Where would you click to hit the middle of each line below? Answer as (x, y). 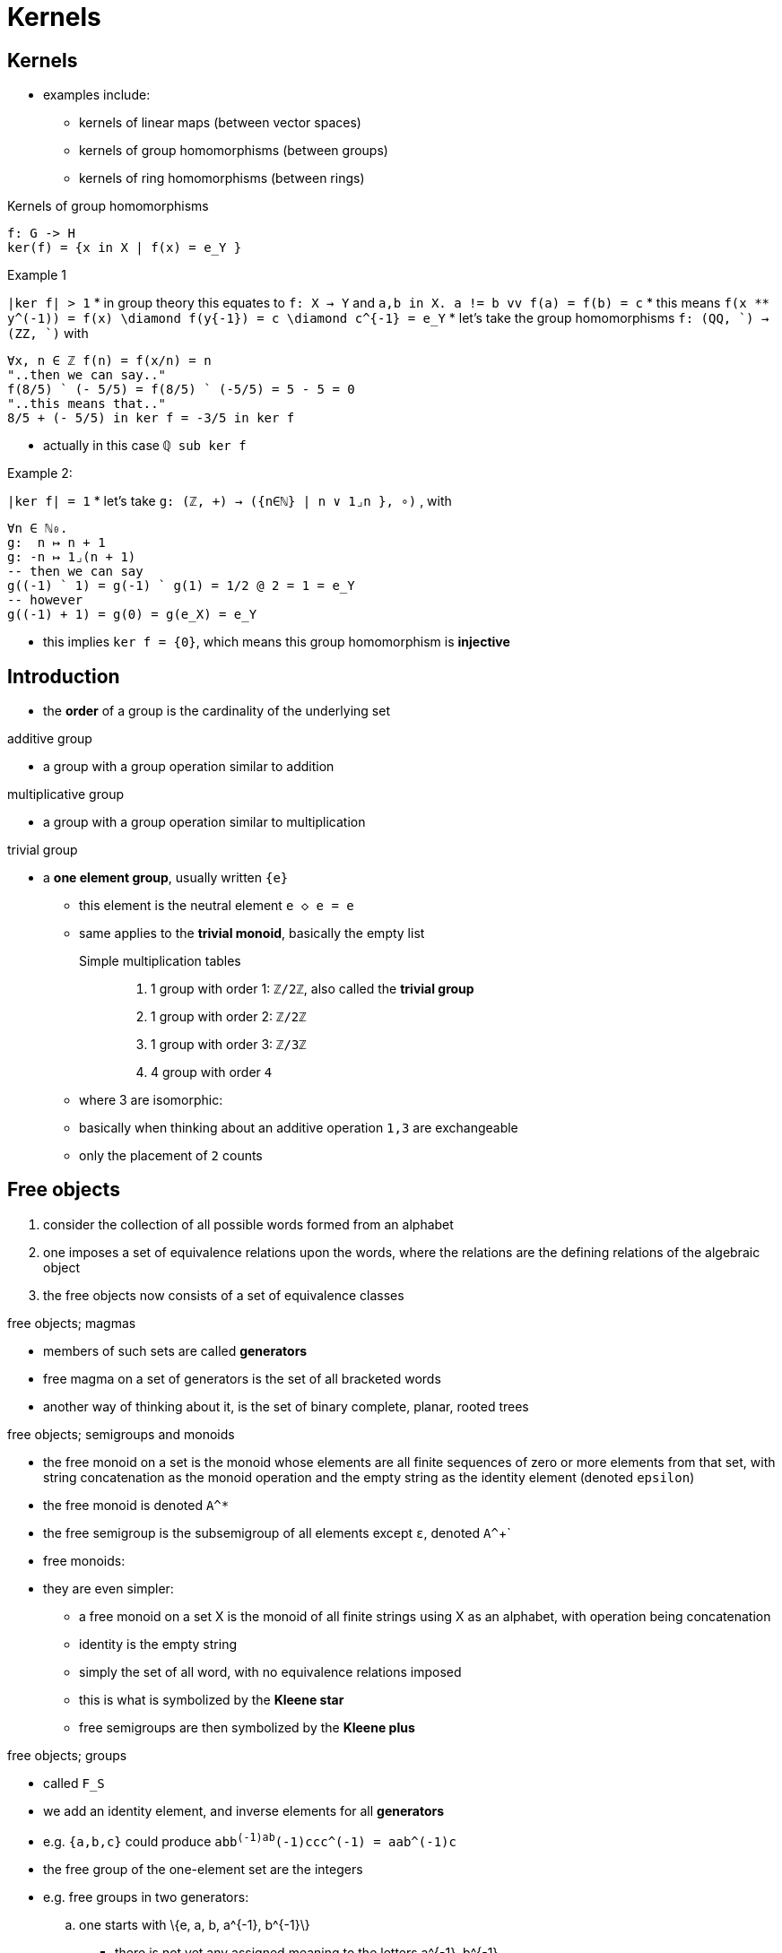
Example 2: (40, 473)
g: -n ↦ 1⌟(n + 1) (72, 557)
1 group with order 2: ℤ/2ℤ (229, 1017)
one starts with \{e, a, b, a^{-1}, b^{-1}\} (195, 1924)
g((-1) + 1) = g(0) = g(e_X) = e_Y (132, 615)
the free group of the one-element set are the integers (203, 1869)
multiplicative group (65, 794)
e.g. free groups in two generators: (146, 1897)
